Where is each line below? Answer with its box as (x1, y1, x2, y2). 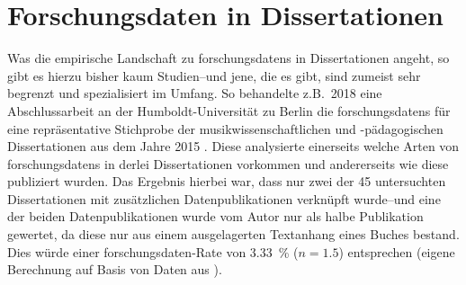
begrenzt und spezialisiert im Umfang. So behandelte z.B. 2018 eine (7, 84, 382, 102)
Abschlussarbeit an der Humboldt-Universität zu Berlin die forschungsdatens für (7, 101, 451, 120)
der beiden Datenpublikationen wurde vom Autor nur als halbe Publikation (7, 207, 424, 226)
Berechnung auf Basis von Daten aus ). (7, 260, 222, 279)
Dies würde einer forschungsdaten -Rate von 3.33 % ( (7, 242, 299, 261)
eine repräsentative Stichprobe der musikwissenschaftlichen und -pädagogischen (7, 119, 444, 138)
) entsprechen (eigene (338, 242, 455, 261)
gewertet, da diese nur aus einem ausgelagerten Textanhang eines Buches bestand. (7, 225, 460, 244)
